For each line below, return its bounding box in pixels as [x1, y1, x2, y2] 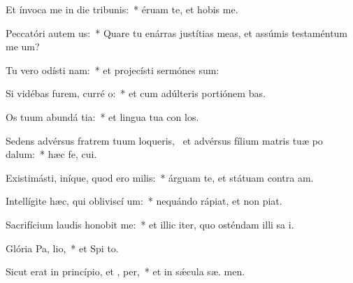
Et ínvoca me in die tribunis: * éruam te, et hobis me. [6, 2, 238, 16]
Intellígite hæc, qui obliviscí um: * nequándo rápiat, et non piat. [6, 194, 282, 208]
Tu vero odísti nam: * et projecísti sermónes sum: [6, 62, 219, 77]
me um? [6, 39, 40, 54]
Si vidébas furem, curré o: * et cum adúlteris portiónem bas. [6, 86, 266, 101]
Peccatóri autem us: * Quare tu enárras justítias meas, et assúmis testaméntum [6, 25, 348, 40]
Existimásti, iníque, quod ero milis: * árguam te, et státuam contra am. [6, 170, 314, 184]
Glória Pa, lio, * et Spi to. [6, 240, 119, 255]
